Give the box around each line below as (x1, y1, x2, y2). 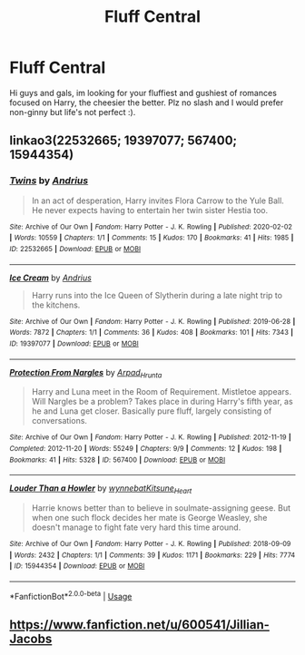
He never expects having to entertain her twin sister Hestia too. (31, 204, 269, 215)
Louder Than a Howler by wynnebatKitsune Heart (9, 483, 192, 496)
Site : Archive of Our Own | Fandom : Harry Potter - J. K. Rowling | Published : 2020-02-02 (9, 222, 293, 231)
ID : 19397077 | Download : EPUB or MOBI (9, 338, 139, 348)
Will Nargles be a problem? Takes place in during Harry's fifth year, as (31, 396, 293, 407)
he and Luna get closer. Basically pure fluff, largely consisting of (31, 406, 272, 416)
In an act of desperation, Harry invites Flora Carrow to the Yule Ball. (31, 195, 284, 206)
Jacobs (9, 631, 53, 647)
